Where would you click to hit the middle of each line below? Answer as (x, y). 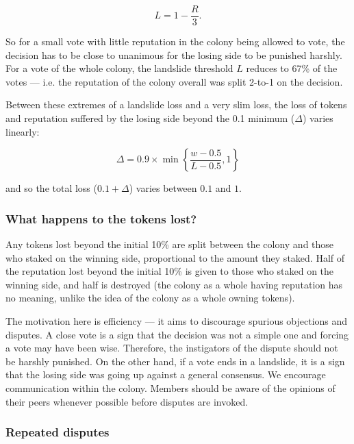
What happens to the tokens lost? (101, 218)
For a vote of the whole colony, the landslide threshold (119, 68)
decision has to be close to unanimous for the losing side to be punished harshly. (174, 54)
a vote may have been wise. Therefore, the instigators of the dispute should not (172, 348)
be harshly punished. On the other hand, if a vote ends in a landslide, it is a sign (175, 361)
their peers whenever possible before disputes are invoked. (127, 401)
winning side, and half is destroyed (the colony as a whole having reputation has (174, 284)
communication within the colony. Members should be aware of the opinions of (170, 387)
